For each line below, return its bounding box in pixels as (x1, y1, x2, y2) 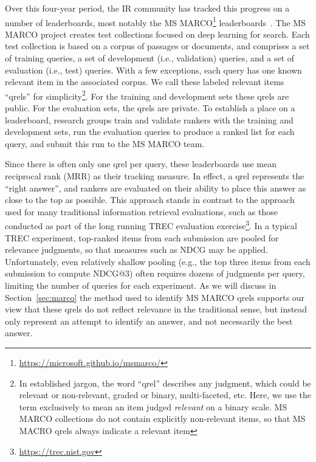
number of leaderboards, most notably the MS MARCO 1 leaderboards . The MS (5, 14, 306, 29)
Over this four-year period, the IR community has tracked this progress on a (5, 2, 290, 14)
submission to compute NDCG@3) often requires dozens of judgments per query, (5, 267, 305, 280)
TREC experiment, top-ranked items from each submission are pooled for (5, 231, 279, 244)
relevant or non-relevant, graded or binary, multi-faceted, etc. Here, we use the (19, 388, 312, 401)
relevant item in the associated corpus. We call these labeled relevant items (5, 75, 284, 88)
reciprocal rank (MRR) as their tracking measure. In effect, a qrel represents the (5, 170, 304, 182)
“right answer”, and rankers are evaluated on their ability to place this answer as (5, 181, 306, 194)
